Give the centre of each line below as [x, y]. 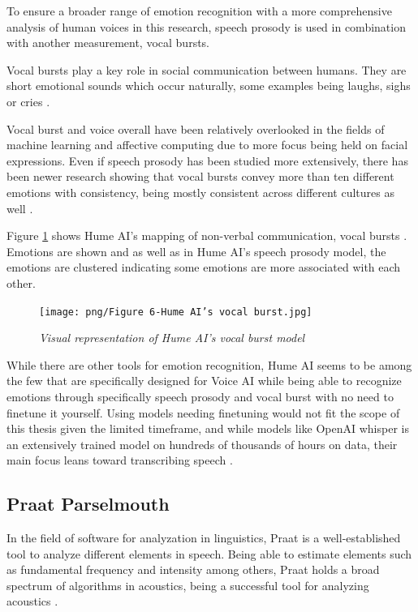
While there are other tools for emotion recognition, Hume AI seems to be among [209, 364]
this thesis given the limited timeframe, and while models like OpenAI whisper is [208, 428]
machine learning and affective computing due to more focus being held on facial [207, 145]
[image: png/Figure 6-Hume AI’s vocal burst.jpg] [176, 312]
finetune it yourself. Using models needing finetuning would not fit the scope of [203, 412]
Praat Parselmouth [88, 504]
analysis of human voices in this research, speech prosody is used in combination [206, 26]
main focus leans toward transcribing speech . [120, 460]
